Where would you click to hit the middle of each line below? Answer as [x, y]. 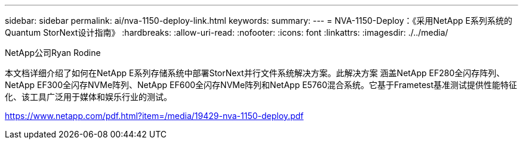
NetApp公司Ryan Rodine [53, 53]
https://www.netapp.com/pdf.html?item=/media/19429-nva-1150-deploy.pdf [154, 116]
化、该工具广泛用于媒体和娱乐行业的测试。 [88, 97]
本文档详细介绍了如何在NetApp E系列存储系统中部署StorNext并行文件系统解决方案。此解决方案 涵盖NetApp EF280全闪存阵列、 [255, 73]
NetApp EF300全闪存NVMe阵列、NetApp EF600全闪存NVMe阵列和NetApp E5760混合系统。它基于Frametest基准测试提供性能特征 [261, 85]
